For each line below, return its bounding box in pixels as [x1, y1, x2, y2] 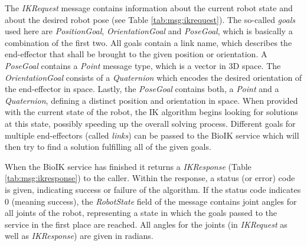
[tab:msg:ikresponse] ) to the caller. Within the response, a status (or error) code [5, 172, 295, 184]
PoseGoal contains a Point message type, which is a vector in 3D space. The [5, 59, 281, 71]
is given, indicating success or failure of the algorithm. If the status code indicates [5, 183, 301, 195]
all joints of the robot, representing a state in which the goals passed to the [5, 206, 277, 219]
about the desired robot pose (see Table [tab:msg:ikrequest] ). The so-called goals [5, 13, 295, 25]
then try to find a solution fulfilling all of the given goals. [5, 140, 211, 153]
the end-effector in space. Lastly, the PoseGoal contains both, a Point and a [5, 83, 279, 95]
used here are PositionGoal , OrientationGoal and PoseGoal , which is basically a [5, 25, 293, 37]
